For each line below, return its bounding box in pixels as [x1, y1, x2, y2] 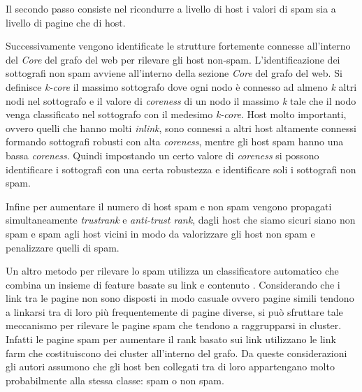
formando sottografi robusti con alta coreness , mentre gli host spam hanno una [6, 134, 344, 149]
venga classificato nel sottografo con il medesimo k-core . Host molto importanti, [6, 107, 347, 122]
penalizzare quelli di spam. [6, 240, 120, 254]
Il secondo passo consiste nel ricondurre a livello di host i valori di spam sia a [6, 1, 336, 15]
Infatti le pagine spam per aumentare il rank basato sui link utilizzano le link [6, 332, 336, 347]
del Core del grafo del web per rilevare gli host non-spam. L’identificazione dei [6, 52, 340, 66]
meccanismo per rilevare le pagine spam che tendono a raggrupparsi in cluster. [6, 318, 342, 333]
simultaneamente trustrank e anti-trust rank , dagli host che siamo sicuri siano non [6, 212, 356, 227]
